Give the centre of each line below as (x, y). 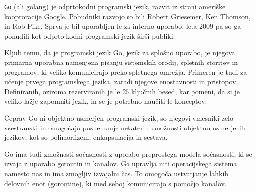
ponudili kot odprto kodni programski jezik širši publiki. (90, 35)
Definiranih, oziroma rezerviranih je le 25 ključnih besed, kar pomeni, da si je (122, 91)
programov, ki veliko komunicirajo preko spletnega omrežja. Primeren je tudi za (126, 72)
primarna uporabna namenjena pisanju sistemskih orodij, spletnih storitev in (121, 62)
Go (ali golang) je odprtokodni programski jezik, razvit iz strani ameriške (115, 6)
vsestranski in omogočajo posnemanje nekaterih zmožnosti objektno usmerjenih (125, 127)
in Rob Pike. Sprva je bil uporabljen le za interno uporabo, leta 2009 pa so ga (123, 26)
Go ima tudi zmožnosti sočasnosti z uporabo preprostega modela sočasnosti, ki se (128, 154)
